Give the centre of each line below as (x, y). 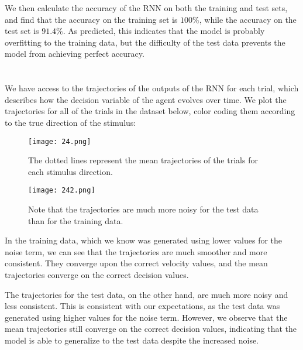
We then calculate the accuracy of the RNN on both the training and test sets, (146, 8)
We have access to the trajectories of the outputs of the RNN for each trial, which (152, 88)
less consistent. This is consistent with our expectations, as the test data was (142, 306)
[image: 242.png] (62, 191)
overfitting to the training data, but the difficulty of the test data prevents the (145, 42)
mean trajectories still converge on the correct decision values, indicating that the (151, 329)
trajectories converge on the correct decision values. (97, 274)
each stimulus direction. (70, 171)
